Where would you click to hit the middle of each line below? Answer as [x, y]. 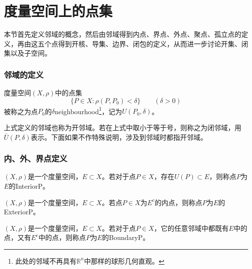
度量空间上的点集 [58, 11]
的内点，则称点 [179, 202]
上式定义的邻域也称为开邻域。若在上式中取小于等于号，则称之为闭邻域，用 [123, 127]
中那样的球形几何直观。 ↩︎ [124, 261]
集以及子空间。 [28, 53]
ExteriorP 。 [22, 212]
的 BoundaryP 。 [126, 237]
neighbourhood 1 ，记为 [88, 110]
